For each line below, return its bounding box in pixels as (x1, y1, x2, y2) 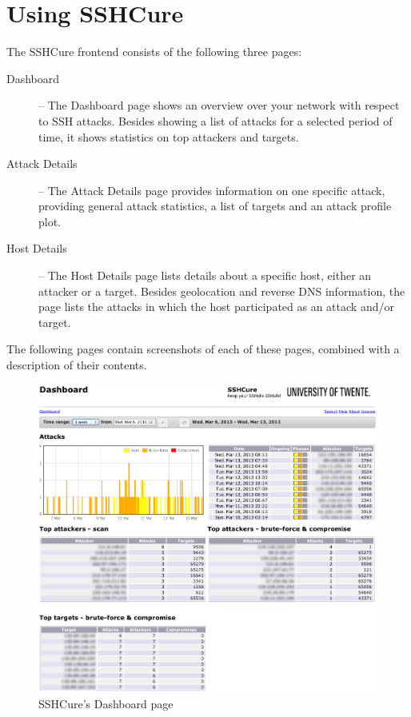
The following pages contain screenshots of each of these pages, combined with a (6, 341, 400, 357)
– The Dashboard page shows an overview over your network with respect (38, 97, 400, 114)
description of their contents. (6, 357, 147, 373)
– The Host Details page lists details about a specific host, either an (38, 267, 372, 284)
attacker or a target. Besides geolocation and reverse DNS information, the (38, 282, 405, 299)
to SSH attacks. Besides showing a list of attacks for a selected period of (38, 112, 393, 129)
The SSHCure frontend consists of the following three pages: (6, 43, 302, 60)
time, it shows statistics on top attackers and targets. (38, 128, 299, 145)
